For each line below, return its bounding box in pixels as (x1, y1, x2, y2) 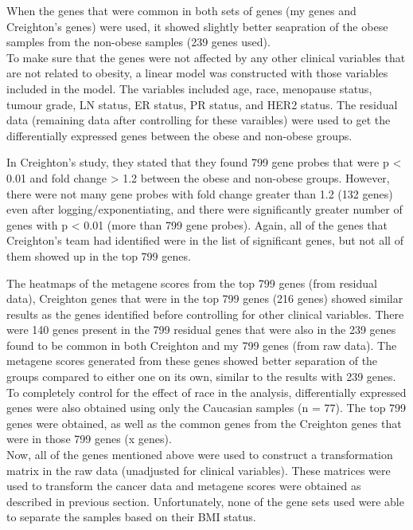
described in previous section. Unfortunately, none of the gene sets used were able (6, 493, 404, 509)
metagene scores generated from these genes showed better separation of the (6, 352, 378, 369)
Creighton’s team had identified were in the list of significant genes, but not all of (6, 232, 403, 249)
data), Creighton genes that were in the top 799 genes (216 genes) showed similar (6, 290, 403, 307)
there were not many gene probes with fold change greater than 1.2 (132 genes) (6, 185, 393, 202)
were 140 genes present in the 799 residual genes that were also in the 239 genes (6, 321, 396, 338)
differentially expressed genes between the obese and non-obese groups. (6, 127, 353, 143)
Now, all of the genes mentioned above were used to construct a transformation (6, 446, 393, 463)
